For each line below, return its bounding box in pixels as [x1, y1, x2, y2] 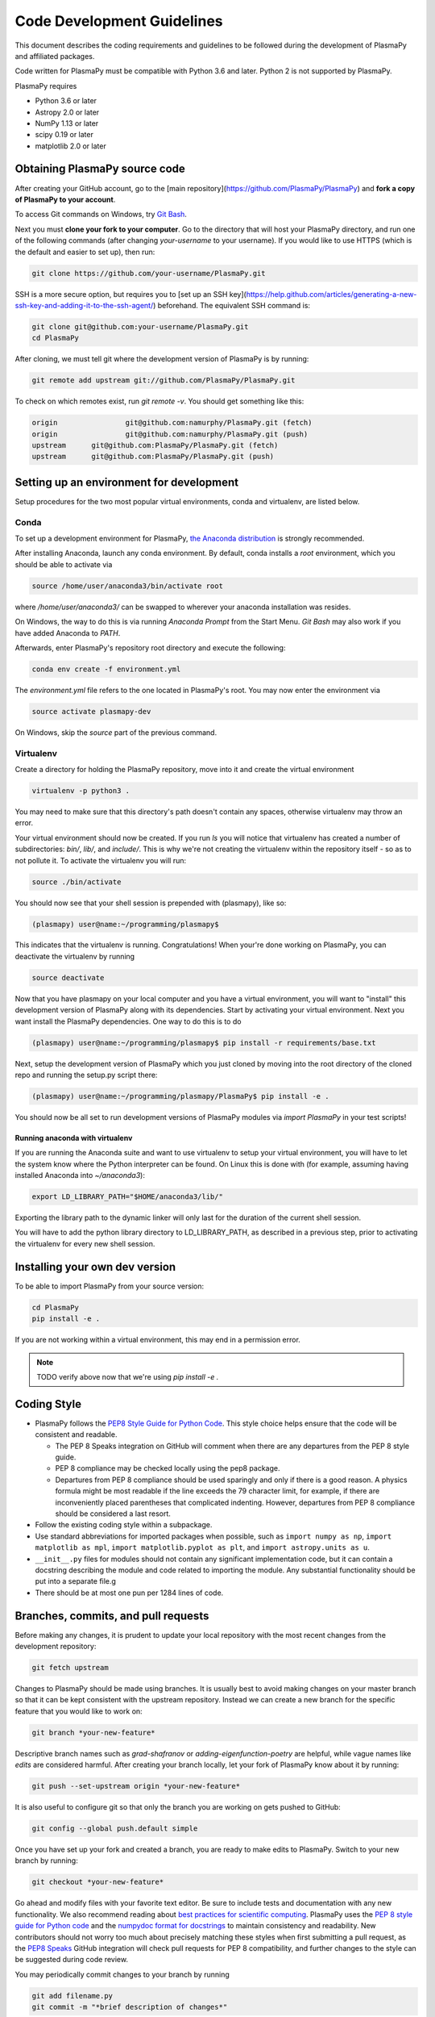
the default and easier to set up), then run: [14, 247, 155, 257]
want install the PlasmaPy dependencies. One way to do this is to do [14, 1017, 242, 1026]
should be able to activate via [14, 559, 113, 569]
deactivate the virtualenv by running [14, 951, 135, 961]
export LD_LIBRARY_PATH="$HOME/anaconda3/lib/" [31, 1192, 223, 1201]
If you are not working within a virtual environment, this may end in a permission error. [14, 1335, 301, 1345]
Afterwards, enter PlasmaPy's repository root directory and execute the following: [14, 642, 286, 653]
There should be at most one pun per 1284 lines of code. [35, 1588, 224, 1597]
